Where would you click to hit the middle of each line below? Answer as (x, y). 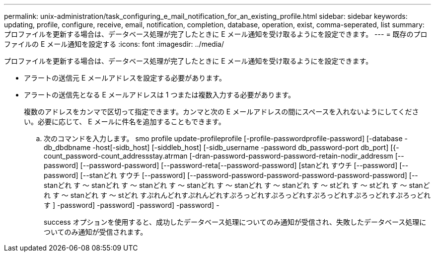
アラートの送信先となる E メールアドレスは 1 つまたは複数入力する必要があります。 (160, 95)
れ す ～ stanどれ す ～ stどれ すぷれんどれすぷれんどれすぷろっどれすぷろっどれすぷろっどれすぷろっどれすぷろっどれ (237, 195)
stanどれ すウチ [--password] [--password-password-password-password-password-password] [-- (254, 175)
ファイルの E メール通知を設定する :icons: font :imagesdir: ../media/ (114, 44)
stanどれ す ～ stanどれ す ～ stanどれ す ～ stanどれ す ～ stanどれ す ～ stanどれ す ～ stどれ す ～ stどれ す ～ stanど (237, 185)
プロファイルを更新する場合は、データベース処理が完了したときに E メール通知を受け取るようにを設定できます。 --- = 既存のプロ (216, 34)
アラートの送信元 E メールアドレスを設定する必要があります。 (125, 78)
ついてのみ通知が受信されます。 (96, 232)
